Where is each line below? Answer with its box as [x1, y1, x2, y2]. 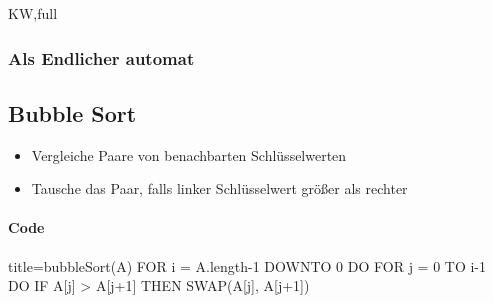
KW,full [8, 3, 58, 23]
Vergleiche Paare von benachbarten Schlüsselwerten [31, 144, 347, 165]
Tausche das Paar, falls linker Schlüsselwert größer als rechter [31, 178, 408, 199]
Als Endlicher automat [8, 45, 195, 70]
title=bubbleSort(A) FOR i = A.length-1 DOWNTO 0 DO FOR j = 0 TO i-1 [8, 255, 487, 276]
